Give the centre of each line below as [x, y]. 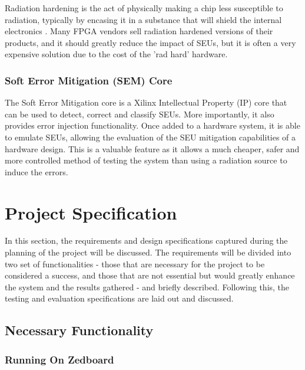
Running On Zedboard [59, 359]
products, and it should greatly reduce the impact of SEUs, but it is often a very [150, 42]
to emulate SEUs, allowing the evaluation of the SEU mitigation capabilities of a [150, 137]
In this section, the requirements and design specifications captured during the [146, 240]
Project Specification [91, 212]
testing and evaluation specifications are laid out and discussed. [119, 298]
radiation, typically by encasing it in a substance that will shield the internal [143, 19]
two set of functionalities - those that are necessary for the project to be [135, 263]
